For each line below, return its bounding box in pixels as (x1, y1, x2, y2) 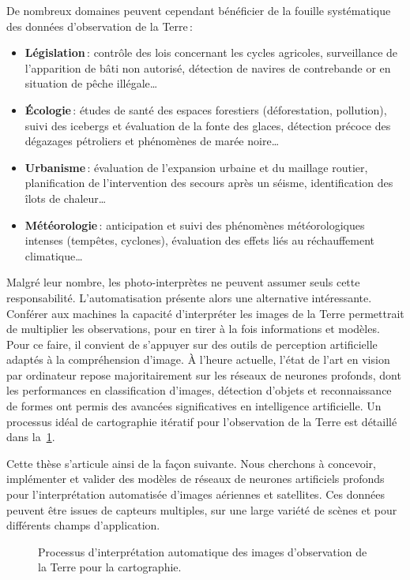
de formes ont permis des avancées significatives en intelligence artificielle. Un (6, 398, 382, 414)
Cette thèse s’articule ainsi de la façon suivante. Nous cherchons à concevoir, (6, 455, 376, 471)
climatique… (24, 247, 83, 264)
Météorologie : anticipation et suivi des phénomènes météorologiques (24, 216, 365, 233)
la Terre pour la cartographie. (38, 559, 182, 575)
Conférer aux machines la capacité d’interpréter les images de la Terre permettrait (6, 305, 404, 321)
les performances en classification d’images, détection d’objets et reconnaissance (6, 382, 392, 399)
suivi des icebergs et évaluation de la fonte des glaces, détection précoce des (24, 117, 391, 133)
